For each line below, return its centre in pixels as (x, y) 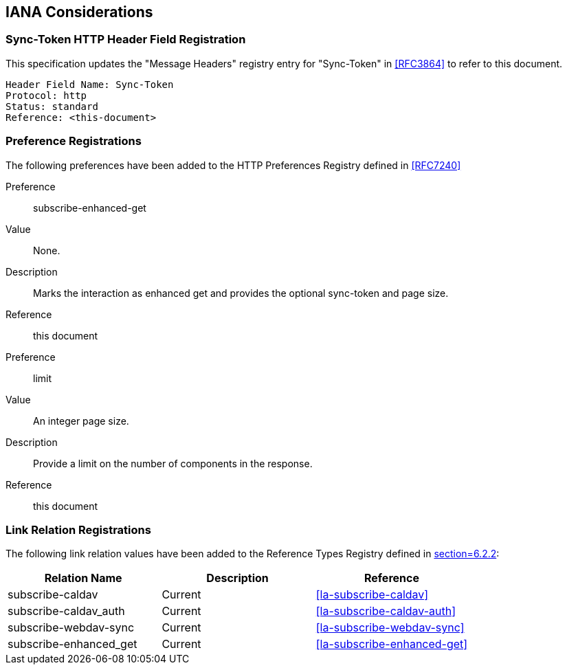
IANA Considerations (79, 12)
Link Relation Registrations (78, 529)
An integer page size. (81, 421)
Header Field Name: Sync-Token (90, 84)
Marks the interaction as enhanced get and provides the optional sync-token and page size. (241, 293)
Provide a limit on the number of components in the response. (173, 463)
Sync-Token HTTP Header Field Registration (126, 40)
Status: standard (52, 106)
